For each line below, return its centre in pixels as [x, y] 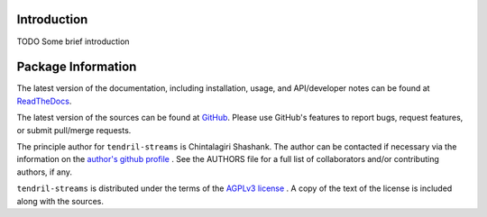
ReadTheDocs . [44, 101]
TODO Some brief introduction [73, 41]
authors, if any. [44, 172]
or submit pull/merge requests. [74, 130]
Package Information [77, 67]
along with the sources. [60, 201]
